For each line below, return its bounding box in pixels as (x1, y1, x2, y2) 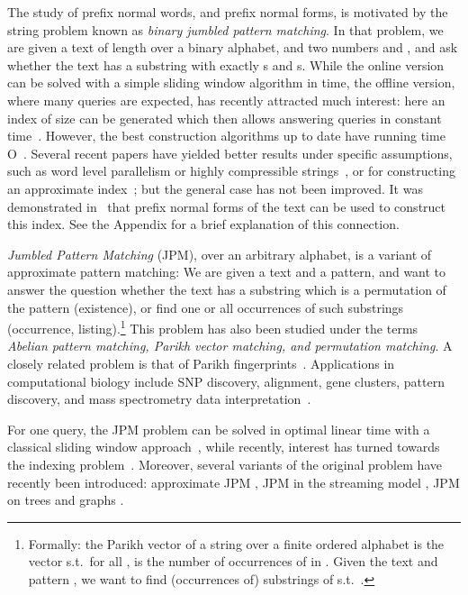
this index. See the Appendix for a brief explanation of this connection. (7, 215, 400, 233)
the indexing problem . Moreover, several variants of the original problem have (7, 454, 443, 473)
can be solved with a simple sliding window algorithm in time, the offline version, (7, 73, 455, 92)
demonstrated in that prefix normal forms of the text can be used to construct (7, 197, 446, 215)
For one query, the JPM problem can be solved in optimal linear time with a (7, 419, 430, 438)
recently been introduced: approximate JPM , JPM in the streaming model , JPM (7, 472, 460, 491)
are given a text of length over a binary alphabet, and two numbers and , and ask (7, 38, 458, 57)
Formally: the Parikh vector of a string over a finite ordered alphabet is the (28, 534, 445, 553)
